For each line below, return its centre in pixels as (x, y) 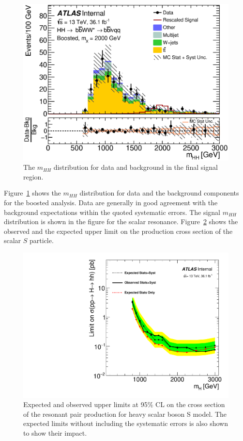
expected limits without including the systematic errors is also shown (126, 423)
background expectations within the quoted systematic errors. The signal (112, 212)
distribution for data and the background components (159, 193)
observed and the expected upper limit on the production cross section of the (118, 231)
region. (33, 176)
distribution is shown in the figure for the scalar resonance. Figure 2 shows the (121, 221)
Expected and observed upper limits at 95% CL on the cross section (124, 404)
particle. (42, 240)
